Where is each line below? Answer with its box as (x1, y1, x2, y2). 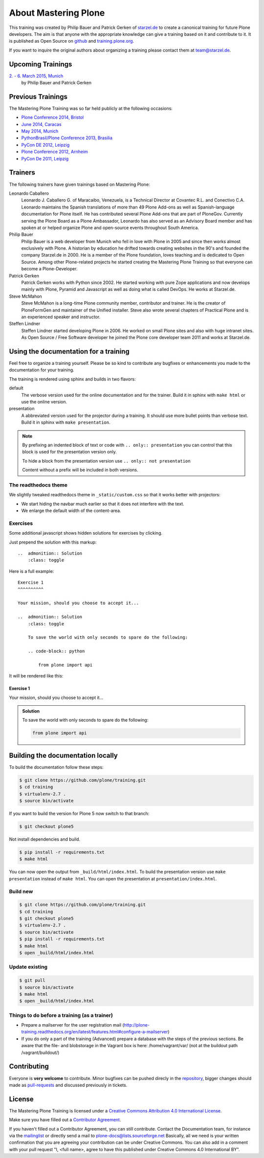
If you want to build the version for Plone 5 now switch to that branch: (9, 811, 150, 817)
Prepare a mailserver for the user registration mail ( (21, 1022, 124, 1028)
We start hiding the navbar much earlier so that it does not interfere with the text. (21, 501, 184, 507)
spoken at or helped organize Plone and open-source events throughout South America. (21, 225, 199, 231)
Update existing (9, 964, 47, 971)
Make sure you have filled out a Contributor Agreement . (9, 1117, 121, 1123)
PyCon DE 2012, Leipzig (21, 142, 70, 148)
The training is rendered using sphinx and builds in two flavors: (9, 376, 136, 382)
